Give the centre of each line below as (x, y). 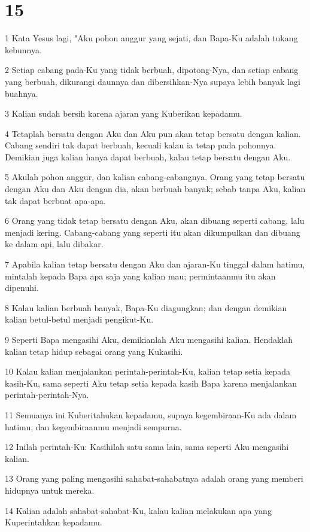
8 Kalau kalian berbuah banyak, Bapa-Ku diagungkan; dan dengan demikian (146, 307)
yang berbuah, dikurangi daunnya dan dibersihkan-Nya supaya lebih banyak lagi (153, 81)
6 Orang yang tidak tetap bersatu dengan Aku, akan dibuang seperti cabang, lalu (155, 221)
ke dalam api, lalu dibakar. (54, 244)
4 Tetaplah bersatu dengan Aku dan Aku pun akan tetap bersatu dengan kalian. (153, 133)
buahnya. (22, 93)
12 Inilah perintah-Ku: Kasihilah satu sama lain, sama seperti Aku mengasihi (147, 447)
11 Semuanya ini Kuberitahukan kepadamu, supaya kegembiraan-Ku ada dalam (151, 414)
